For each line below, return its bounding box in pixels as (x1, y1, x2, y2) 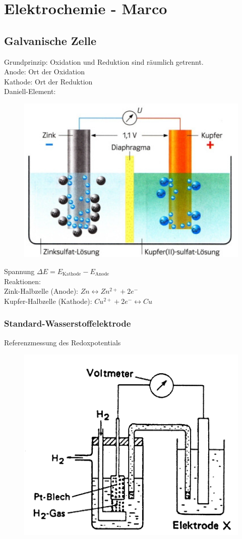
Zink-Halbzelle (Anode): (4, 286, 79, 296)
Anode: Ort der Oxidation (4, 66, 85, 77)
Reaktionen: (4, 276, 41, 286)
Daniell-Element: (4, 86, 56, 97)
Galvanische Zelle (4, 32, 97, 48)
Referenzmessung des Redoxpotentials (4, 337, 121, 347)
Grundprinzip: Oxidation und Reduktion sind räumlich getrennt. (4, 56, 204, 67)
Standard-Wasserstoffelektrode (4, 317, 131, 330)
